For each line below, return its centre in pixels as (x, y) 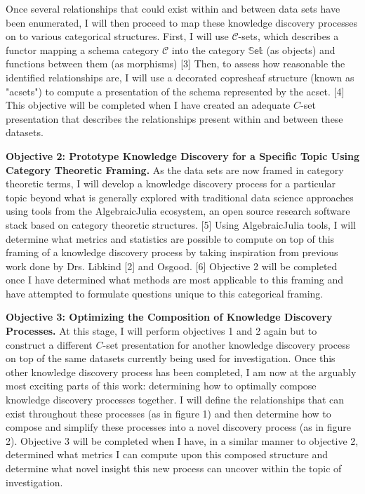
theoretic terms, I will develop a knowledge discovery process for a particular (171, 183)
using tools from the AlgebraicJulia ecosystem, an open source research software (178, 211)
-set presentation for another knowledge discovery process (226, 344)
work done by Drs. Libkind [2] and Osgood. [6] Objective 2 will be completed (172, 266)
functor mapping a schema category (82, 49)
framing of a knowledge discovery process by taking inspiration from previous (172, 252)
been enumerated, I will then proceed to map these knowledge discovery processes (181, 22)
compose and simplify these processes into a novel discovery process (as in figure (179, 427)
